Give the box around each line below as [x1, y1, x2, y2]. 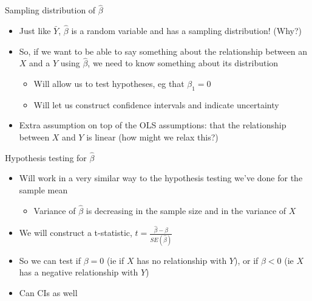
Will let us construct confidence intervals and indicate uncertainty [33, 98, 279, 111]
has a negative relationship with [19, 266, 138, 279]
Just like [19, 24, 51, 37]
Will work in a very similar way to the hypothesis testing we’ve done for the [19, 171, 303, 184]
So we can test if [19, 254, 81, 266]
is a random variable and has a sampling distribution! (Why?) [71, 24, 302, 37]
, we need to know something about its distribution [87, 57, 279, 69]
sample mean [19, 184, 68, 196]
